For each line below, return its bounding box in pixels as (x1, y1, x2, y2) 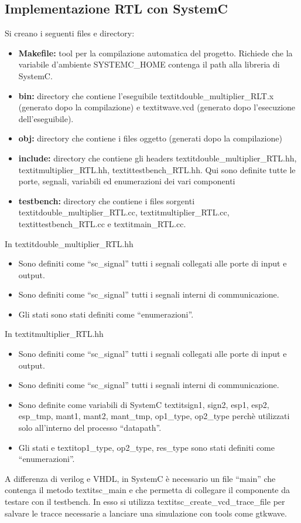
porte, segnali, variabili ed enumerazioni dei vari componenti (18, 175, 235, 187)
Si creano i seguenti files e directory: (5, 27, 135, 39)
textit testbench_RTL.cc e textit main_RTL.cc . (18, 217, 186, 230)
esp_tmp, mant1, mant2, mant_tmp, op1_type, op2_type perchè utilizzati (18, 410, 290, 422)
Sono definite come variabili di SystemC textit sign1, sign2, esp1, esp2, (18, 398, 269, 410)
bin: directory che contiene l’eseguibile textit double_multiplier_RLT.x (18, 89, 274, 102)
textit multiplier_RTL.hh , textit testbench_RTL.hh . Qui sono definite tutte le (18, 163, 296, 176)
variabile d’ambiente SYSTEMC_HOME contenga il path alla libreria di (18, 58, 280, 70)
